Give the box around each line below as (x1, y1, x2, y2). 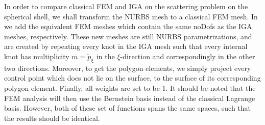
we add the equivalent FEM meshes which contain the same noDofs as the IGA (4, 21, 252, 32)
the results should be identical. (4, 112, 100, 123)
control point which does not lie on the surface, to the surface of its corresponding (4, 72, 261, 83)
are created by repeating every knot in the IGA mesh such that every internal (4, 41, 248, 52)
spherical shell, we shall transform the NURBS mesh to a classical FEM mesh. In (4, 11, 258, 21)
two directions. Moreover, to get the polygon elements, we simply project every (4, 62, 251, 73)
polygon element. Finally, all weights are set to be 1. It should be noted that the (4, 82, 256, 93)
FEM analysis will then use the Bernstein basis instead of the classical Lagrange (4, 92, 255, 103)
